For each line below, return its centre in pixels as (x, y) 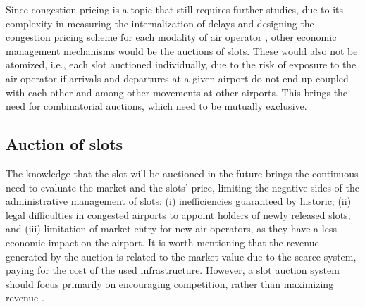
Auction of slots (64, 144)
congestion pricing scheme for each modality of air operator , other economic (171, 37)
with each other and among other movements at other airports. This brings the (177, 92)
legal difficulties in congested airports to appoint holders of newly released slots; (178, 214)
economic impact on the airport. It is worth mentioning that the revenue (162, 242)
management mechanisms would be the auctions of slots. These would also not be (182, 50)
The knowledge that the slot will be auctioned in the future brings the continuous (182, 173)
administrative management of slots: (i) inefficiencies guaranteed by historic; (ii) (179, 201)
